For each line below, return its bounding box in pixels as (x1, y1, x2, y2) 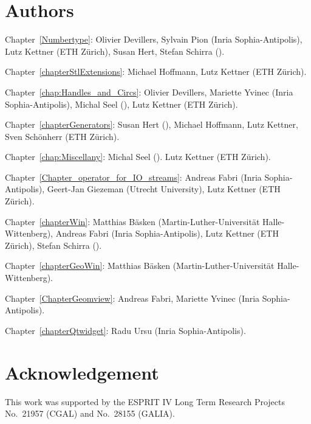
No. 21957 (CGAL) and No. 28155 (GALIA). (5, 407, 175, 420)
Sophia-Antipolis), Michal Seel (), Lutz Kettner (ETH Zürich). (5, 97, 238, 110)
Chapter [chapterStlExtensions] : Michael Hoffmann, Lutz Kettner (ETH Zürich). (5, 65, 307, 78)
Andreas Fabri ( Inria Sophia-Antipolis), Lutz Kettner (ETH (55, 227, 279, 240)
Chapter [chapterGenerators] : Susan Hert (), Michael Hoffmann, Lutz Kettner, (5, 118, 298, 131)
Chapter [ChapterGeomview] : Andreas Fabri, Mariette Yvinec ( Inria (5, 291, 260, 304)
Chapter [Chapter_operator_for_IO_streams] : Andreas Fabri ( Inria (5, 170, 262, 183)
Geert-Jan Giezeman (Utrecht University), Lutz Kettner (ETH (47, 182, 281, 195)
